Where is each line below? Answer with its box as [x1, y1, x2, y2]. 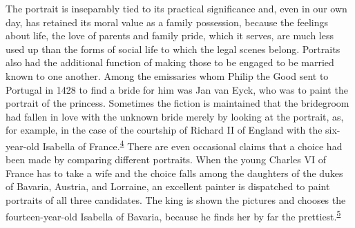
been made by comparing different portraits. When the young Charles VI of [6, 152, 326, 167]
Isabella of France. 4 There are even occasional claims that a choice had [42, 136, 343, 153]
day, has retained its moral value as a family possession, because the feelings [6, 14, 329, 29]
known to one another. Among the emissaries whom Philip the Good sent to [6, 68, 329, 83]
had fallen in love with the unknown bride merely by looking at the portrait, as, [6, 109, 344, 123]
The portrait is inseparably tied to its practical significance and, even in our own [6, 1, 347, 15]
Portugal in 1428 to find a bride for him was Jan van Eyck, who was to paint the [6, 82, 348, 96]
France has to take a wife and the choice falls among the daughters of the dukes [6, 165, 343, 180]
